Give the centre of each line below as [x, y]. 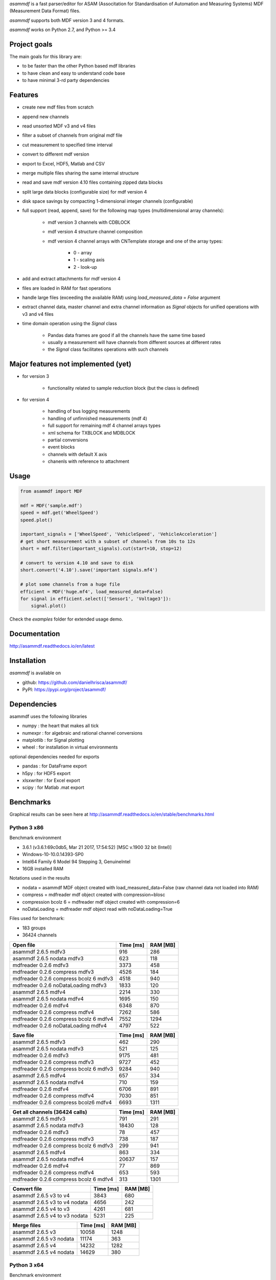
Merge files [27, 1225]
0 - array [83, 253]
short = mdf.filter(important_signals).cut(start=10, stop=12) [101, 549]
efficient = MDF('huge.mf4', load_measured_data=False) [92, 592]
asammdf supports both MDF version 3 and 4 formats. [67, 20]
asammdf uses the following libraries [48, 716]
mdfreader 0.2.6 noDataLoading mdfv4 [60, 1026]
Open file [24, 945]
